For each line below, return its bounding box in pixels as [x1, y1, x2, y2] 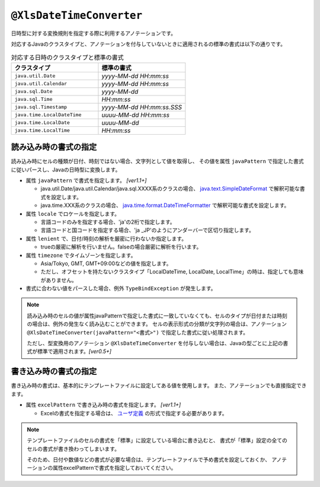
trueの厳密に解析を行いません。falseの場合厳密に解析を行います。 [40, 243, 202, 250]
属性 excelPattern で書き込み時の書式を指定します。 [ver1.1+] [25, 401, 181, 409]
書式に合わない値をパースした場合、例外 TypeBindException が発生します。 [25, 285, 216, 292]
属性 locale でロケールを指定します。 [25, 210, 120, 217]
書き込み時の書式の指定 [11, 367, 97, 377]
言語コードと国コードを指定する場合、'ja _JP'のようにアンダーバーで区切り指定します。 [40, 227, 254, 234]
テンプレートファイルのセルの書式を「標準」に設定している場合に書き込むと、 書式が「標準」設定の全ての [27, 437, 287, 444]
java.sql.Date [14, 88, 53, 95]
